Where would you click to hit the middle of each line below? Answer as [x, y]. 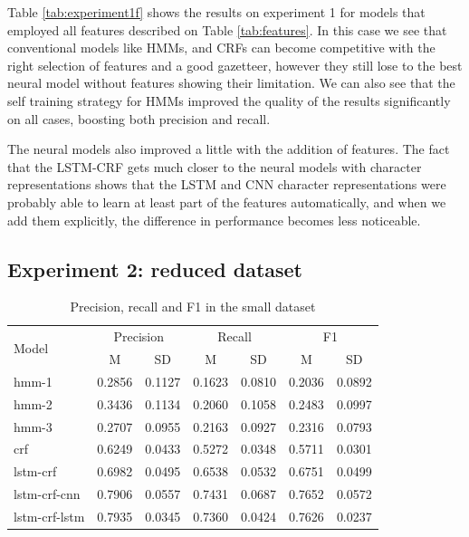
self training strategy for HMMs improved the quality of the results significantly [229, 100]
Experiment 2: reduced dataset [155, 268]
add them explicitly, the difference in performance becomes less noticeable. [214, 220]
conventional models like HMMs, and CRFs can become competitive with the [221, 48]
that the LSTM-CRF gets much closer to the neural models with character [215, 166]
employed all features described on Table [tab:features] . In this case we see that [227, 29]
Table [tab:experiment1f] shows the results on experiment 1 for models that [216, 12]
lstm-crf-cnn [47, 494]
